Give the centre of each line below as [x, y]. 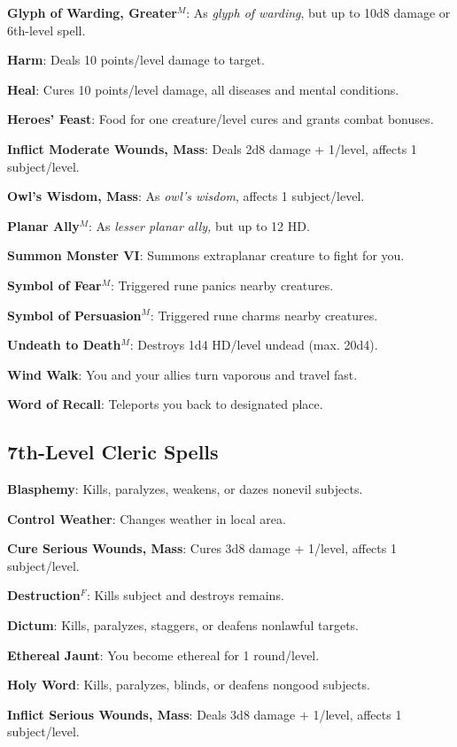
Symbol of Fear [54, 285]
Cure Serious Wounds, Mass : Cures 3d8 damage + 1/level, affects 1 [202, 548]
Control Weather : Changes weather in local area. [147, 518]
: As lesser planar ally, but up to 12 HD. [199, 225]
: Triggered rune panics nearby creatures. [222, 285]
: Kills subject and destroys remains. [185, 595]
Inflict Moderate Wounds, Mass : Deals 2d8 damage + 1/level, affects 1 [212, 148]
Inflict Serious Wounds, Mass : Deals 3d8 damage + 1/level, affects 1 [205, 714]
